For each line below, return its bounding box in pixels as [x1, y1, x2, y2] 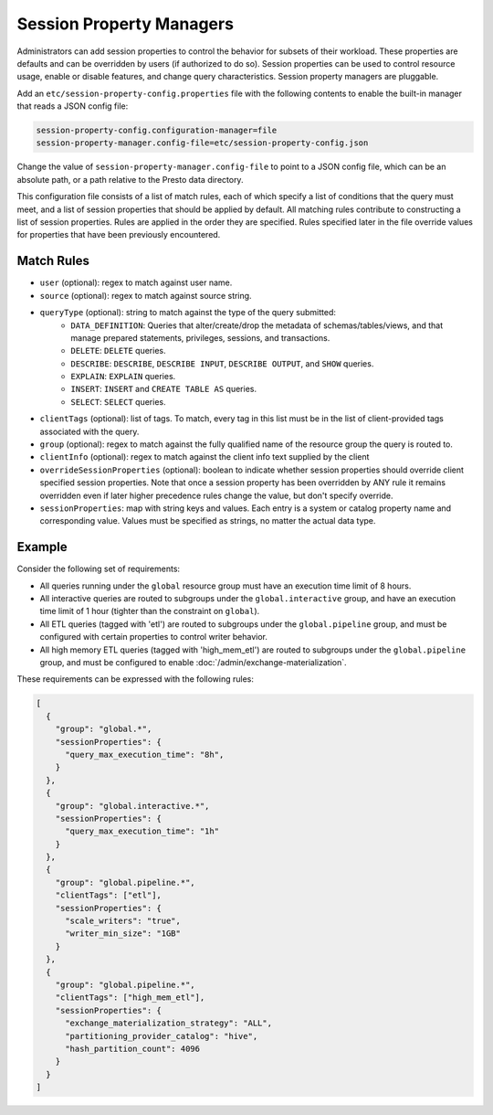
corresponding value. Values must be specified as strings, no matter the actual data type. [39, 515, 376, 526]
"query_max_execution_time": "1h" [65, 826, 219, 836]
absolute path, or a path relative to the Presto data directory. [16, 174, 244, 185]
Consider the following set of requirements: [16, 563, 181, 575]
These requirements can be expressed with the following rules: [16, 674, 255, 685]
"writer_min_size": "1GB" [65, 929, 182, 939]
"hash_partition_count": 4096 [65, 1043, 201, 1054]
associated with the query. [39, 426, 140, 437]
